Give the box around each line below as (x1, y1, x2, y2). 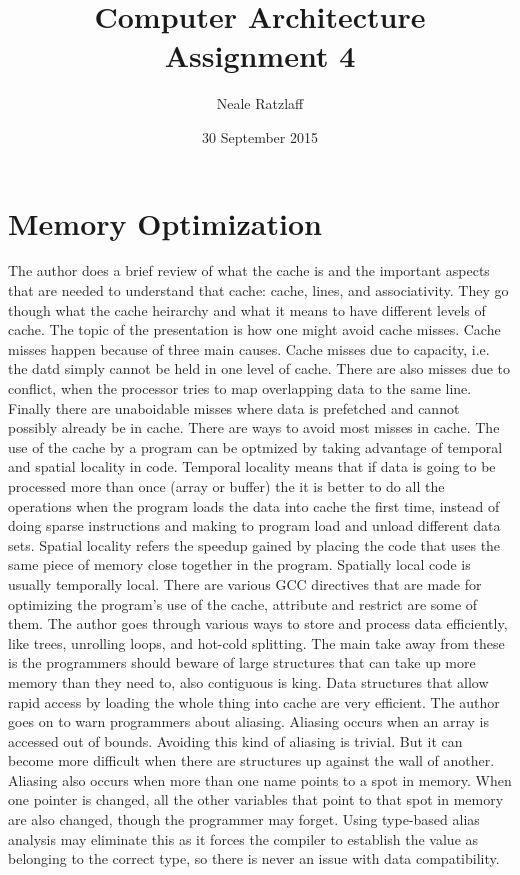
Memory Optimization (8, 202, 322, 243)
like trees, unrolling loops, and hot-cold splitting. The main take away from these (8, 632, 505, 653)
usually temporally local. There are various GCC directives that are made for (8, 573, 482, 594)
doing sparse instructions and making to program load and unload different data (8, 515, 501, 536)
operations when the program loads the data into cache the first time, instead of (8, 495, 500, 516)
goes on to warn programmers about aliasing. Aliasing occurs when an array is (8, 711, 490, 732)
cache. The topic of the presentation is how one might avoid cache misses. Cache (8, 319, 501, 340)
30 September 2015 (202, 126, 318, 147)
